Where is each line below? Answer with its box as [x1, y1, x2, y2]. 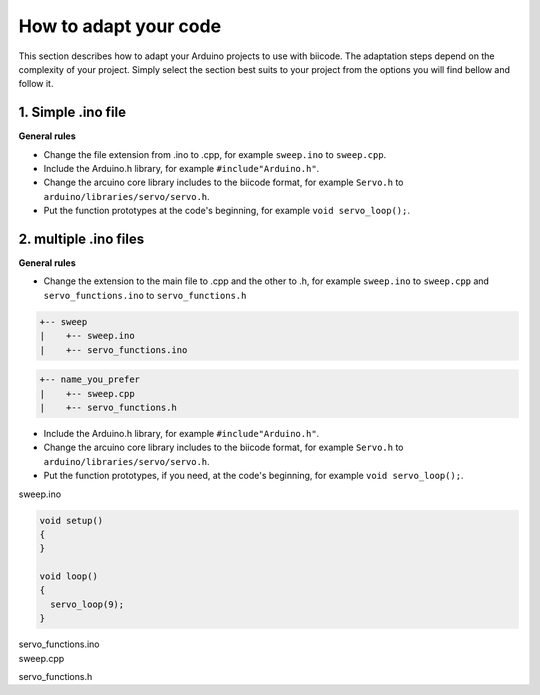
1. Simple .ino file [18, 104, 127, 121]
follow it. [18, 78, 54, 90]
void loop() [39, 571, 99, 582]
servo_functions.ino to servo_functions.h [43, 289, 247, 301]
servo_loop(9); [50, 598, 125, 610]
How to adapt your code [18, 15, 222, 37]
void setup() [39, 515, 104, 526]
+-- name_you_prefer [39, 374, 140, 385]
